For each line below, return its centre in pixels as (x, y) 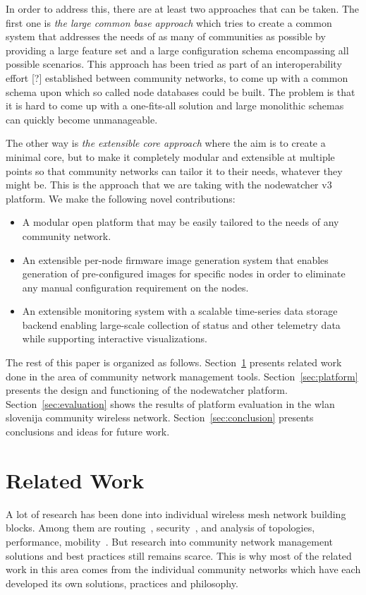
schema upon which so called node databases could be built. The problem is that (181, 91)
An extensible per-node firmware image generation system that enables (175, 259)
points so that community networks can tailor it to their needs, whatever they (174, 170)
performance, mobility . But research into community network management (170, 541)
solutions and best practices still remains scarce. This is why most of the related (179, 555)
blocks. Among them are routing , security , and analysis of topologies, (160, 528)
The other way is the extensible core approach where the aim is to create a (166, 143)
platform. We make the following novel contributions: (121, 198)
